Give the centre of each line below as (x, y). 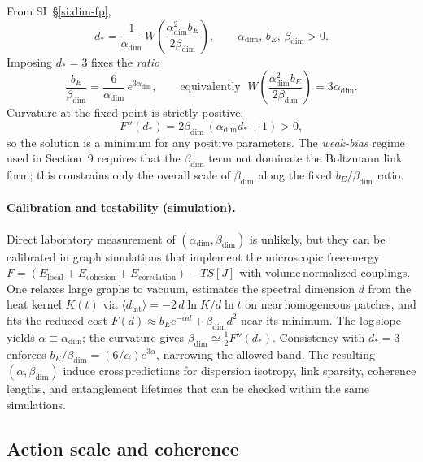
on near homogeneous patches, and (331, 304)
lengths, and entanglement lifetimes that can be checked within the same (188, 389)
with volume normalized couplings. (325, 272)
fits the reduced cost (57, 320)
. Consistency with (318, 337)
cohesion (101, 277)
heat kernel (34, 304)
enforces (26, 354)
